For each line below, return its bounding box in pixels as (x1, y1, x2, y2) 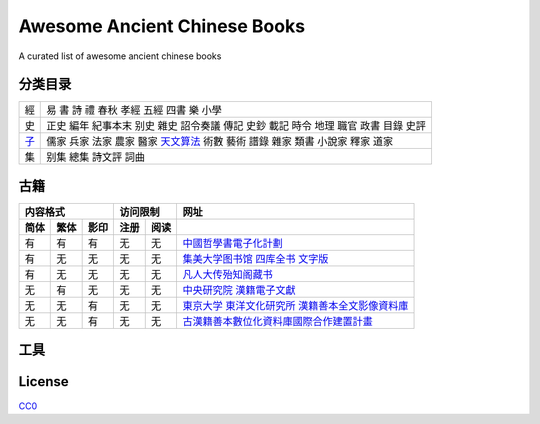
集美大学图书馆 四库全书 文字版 (182, 251, 329, 265)
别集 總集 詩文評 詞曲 (46, 150, 145, 164)
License (18, 373, 69, 390)
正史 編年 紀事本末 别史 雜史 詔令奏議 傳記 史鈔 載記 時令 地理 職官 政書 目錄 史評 (46, 119, 427, 133)
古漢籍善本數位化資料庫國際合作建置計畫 (182, 314, 374, 328)
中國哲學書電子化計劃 (182, 236, 284, 250)
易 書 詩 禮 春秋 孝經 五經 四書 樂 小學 (46, 103, 222, 117)
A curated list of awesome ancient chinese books (18, 50, 222, 62)
